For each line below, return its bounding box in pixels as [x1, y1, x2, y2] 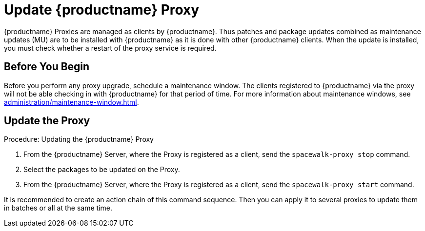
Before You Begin [4, 60, 90, 73]
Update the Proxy [4, 115, 90, 127]
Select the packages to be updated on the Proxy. [23, 165, 180, 174]
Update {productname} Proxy [4, 1, 200, 18]
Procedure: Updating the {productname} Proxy [4, 135, 154, 144]
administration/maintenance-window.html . [4, 97, 139, 106]
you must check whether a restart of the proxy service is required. [4, 43, 217, 52]
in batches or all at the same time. [4, 204, 112, 212]
